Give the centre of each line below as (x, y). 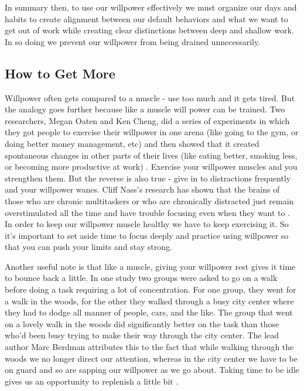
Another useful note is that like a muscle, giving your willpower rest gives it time (150, 266)
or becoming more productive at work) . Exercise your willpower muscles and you (151, 167)
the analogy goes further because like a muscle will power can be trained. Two (145, 109)
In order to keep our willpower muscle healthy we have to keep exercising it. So (147, 224)
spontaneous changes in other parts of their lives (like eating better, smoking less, (151, 155)
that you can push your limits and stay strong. (88, 247)
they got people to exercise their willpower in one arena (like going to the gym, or (152, 132)
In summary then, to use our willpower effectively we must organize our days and (151, 7)
